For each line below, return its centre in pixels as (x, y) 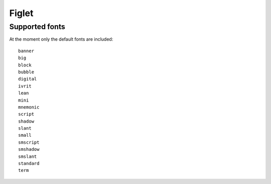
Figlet (21, 13)
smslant (28, 156)
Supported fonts (37, 27)
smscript (29, 142)
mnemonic (29, 107)
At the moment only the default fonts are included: (61, 39)
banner (26, 51)
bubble (26, 72)
